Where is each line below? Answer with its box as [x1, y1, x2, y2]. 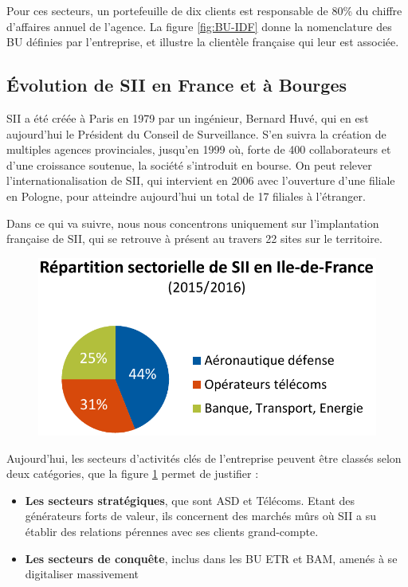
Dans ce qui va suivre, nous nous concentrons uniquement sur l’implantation [6, 214, 379, 231]
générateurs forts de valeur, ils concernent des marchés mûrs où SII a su [25, 507, 376, 524]
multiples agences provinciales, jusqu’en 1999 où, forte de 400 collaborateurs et [6, 141, 391, 158]
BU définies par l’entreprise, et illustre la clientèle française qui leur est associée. [6, 33, 399, 50]
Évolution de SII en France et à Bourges [6, 72, 347, 97]
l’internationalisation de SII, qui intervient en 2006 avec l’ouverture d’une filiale [6, 172, 395, 189]
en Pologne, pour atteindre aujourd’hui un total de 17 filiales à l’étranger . [6, 187, 366, 204]
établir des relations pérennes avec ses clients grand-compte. [25, 523, 319, 540]
